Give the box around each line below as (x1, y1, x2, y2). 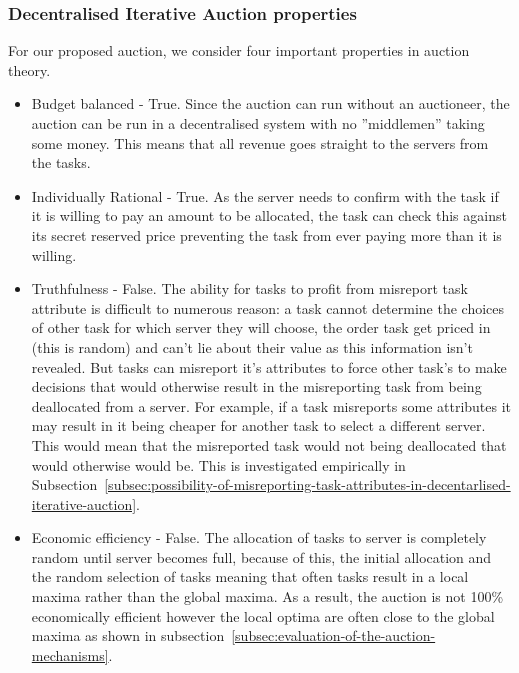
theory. (8, 59, 51, 80)
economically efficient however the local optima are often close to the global (31, 605, 495, 626)
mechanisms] (31, 644, 109, 665)
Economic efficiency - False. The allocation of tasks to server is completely (31, 527, 487, 548)
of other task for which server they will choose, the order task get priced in (31, 317, 491, 338)
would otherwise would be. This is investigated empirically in (31, 454, 406, 475)
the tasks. (31, 152, 91, 173)
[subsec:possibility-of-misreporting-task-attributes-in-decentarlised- (104, 474, 511, 495)
